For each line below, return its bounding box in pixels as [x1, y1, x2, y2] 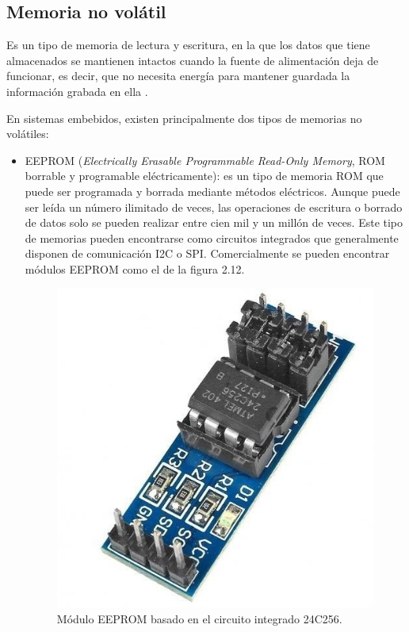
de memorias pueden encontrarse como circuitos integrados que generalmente [25, 229, 399, 246]
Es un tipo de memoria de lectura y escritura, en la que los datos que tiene [6, 36, 370, 53]
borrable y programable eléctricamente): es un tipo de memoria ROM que [25, 167, 384, 184]
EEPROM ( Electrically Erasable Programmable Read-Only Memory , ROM [25, 151, 385, 168]
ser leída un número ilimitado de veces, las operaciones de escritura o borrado [25, 198, 403, 215]
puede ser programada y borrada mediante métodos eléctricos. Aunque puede [25, 182, 400, 199]
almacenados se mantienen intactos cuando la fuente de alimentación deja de [6, 52, 379, 68]
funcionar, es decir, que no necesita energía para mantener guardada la [6, 67, 350, 84]
